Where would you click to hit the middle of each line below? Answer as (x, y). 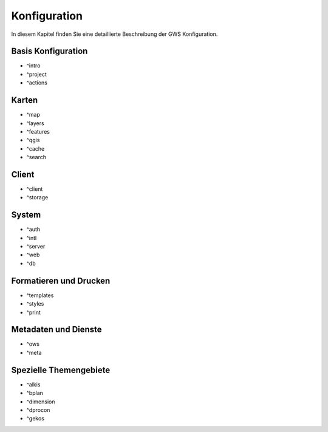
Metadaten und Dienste (57, 330)
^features (38, 131)
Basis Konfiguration (50, 51)
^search (36, 157)
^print (33, 312)
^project (36, 74)
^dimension (41, 402)
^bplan (35, 393)
